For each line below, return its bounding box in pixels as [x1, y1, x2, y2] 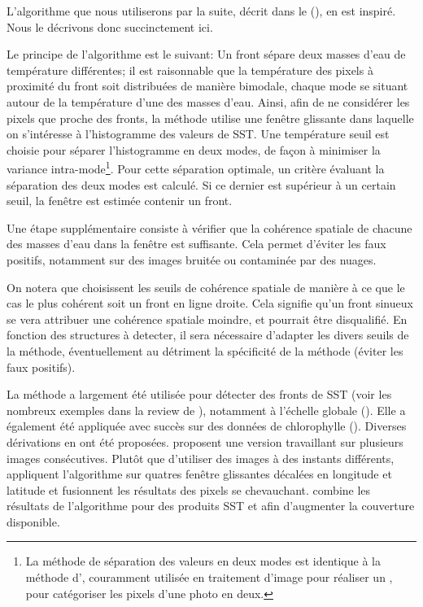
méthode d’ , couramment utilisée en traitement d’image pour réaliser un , [25, 569, 393, 586]
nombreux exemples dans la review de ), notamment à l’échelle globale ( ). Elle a [7, 401, 406, 418]
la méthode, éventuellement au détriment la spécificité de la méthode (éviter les [7, 342, 403, 359]
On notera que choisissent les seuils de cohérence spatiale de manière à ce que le [7, 278, 405, 295]
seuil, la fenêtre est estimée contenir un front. [7, 192, 233, 209]
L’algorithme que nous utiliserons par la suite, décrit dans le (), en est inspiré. [7, 2, 396, 19]
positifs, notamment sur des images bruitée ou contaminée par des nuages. [7, 251, 377, 268]
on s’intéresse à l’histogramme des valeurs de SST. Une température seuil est [7, 125, 390, 142]
